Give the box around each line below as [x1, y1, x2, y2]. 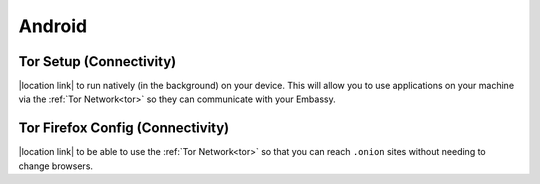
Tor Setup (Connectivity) [18, 53, 177, 70]
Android [18, 15, 88, 37]
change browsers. [18, 160, 94, 172]
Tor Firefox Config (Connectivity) [18, 120, 230, 137]
